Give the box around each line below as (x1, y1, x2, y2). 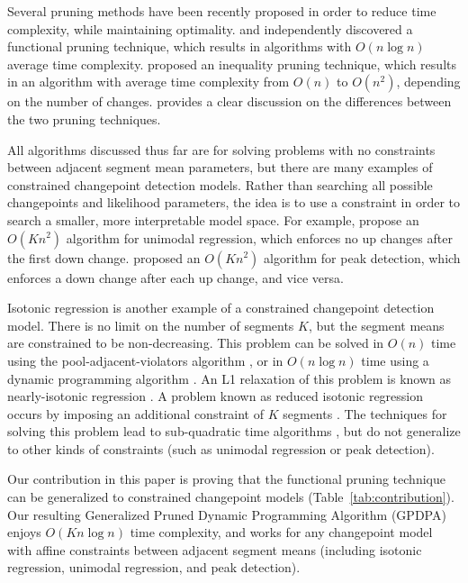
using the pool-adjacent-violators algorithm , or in (7, 351, 283, 369)
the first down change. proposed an (7, 248, 201, 267)
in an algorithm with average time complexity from (7, 72, 290, 91)
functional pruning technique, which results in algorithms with (7, 37, 352, 56)
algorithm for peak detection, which (264, 248, 461, 267)
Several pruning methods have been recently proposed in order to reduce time (7, 2, 436, 20)
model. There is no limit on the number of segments (7, 315, 294, 334)
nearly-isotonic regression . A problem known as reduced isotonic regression (7, 387, 424, 405)
